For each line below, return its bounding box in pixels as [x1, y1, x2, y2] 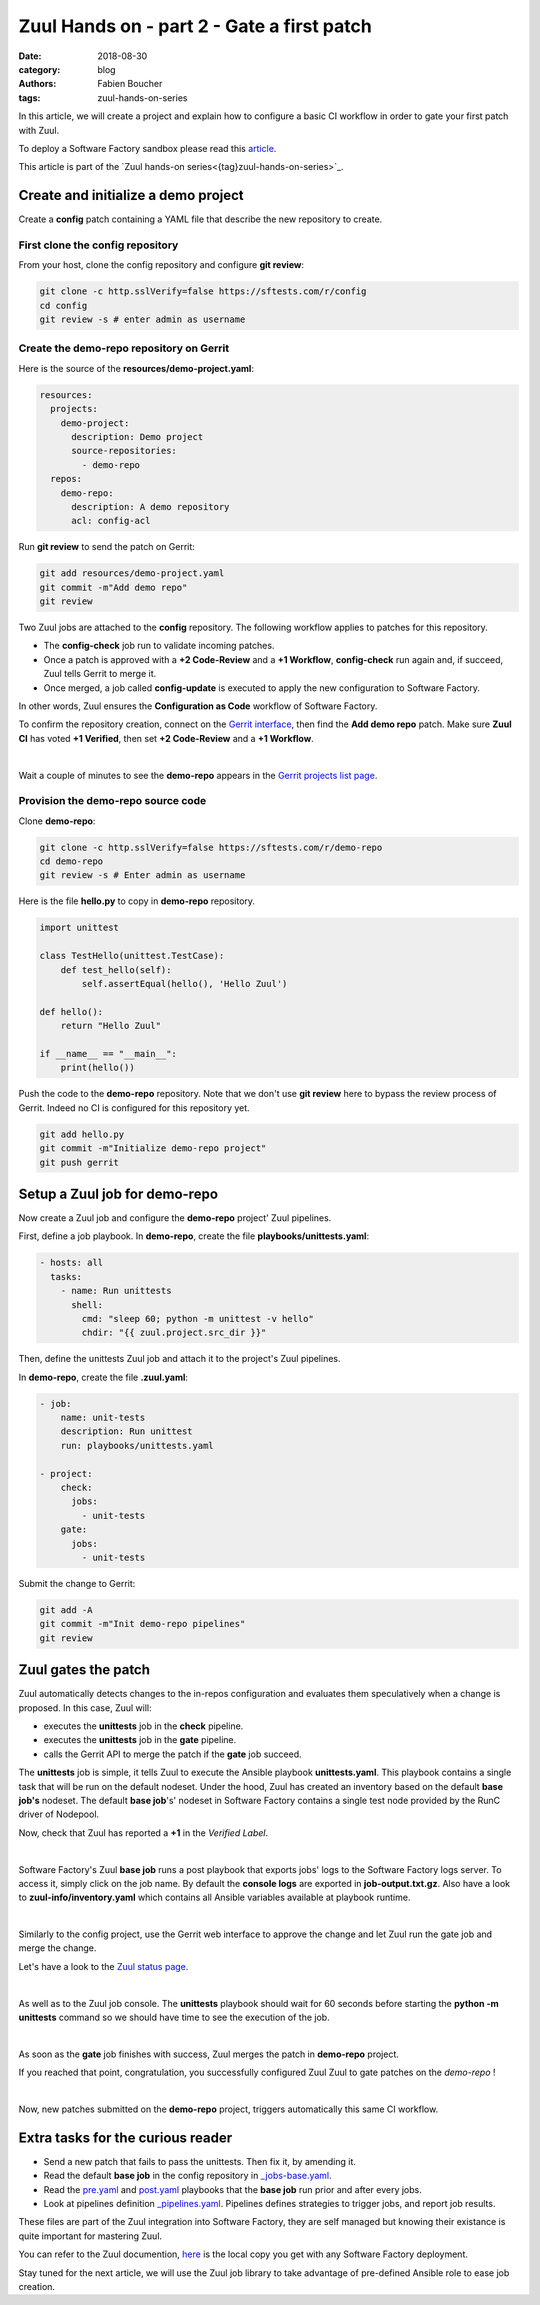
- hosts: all [39, 1257, 104, 1269]
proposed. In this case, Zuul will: [18, 1701, 152, 1714]
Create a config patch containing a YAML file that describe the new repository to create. [18, 213, 383, 225]
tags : [18, 91, 41, 104]
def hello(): [39, 1006, 104, 1017]
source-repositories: [71, 445, 177, 457]
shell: [71, 1299, 104, 1310]
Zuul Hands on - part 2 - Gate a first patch [18, 15, 372, 37]
